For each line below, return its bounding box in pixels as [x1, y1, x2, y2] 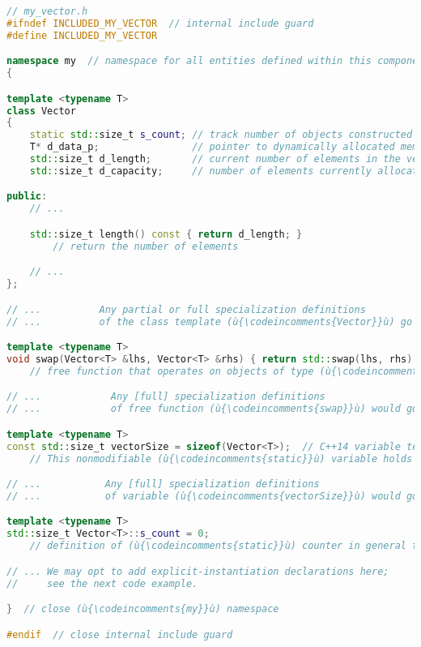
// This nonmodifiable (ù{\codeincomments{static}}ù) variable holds [29, 452, 413, 465]
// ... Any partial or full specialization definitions [6, 303, 366, 315]
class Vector [6, 105, 76, 117]
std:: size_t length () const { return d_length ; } [29, 228, 303, 240]
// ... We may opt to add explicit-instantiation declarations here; [6, 565, 389, 577]
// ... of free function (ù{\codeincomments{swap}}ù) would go [6, 403, 419, 415]
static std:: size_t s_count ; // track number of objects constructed [29, 129, 413, 141]
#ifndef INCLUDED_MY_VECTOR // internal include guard [6, 17, 314, 29]
